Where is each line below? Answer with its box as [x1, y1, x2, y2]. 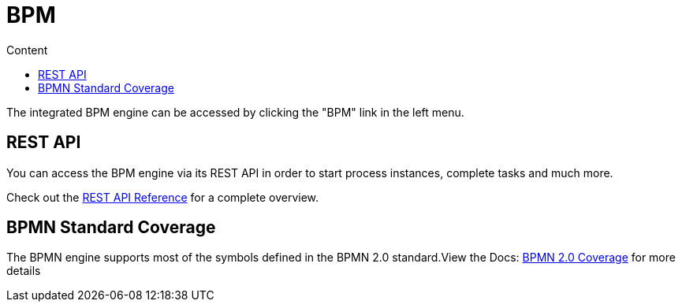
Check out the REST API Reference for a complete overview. [6, 190, 319, 204]
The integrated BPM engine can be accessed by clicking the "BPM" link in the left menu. [6, 105, 464, 119]
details [6, 264, 41, 278]
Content [6, 43, 48, 57]
